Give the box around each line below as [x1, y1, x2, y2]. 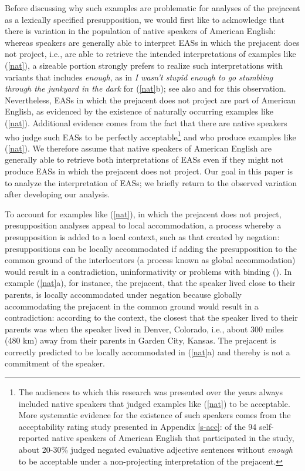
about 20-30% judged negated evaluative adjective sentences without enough [18, 443, 293, 456]
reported [18, 432, 49, 444]
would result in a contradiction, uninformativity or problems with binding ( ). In [5, 265, 292, 277]
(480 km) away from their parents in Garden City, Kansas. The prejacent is [5, 334, 276, 346]
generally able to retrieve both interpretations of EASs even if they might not [5, 153, 284, 166]
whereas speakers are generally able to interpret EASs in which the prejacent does [5, 36, 300, 48]
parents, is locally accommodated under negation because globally [5, 288, 242, 300]
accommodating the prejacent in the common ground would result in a [5, 300, 259, 312]
